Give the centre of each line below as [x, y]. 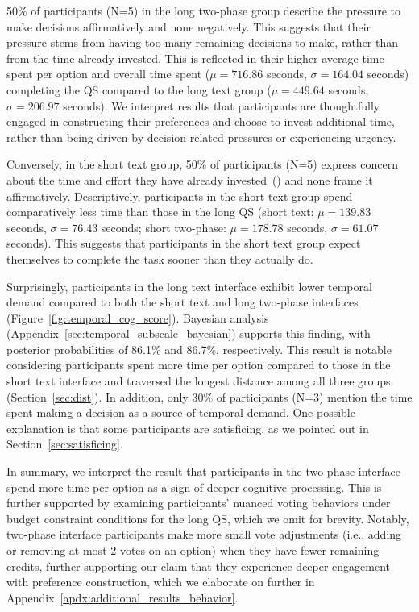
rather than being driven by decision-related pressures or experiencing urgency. [201, 137]
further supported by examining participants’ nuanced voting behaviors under [199, 503]
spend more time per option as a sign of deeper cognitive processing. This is [194, 487]
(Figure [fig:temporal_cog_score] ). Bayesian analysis [138, 317]
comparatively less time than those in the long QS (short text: [160, 212]
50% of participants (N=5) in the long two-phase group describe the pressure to [204, 10]
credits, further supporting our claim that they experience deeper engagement [199, 566]
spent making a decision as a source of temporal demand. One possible [181, 412]
